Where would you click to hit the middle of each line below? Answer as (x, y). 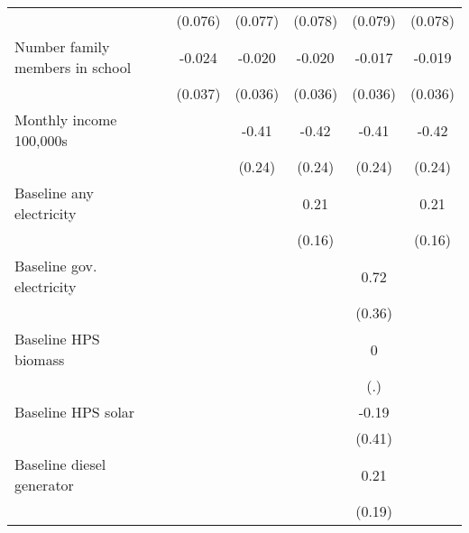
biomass (40, 359)
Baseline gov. (56, 266)
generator (44, 485)
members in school (73, 67)
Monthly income (66, 119)
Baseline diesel (60, 464)
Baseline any (54, 193)
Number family (62, 46)
